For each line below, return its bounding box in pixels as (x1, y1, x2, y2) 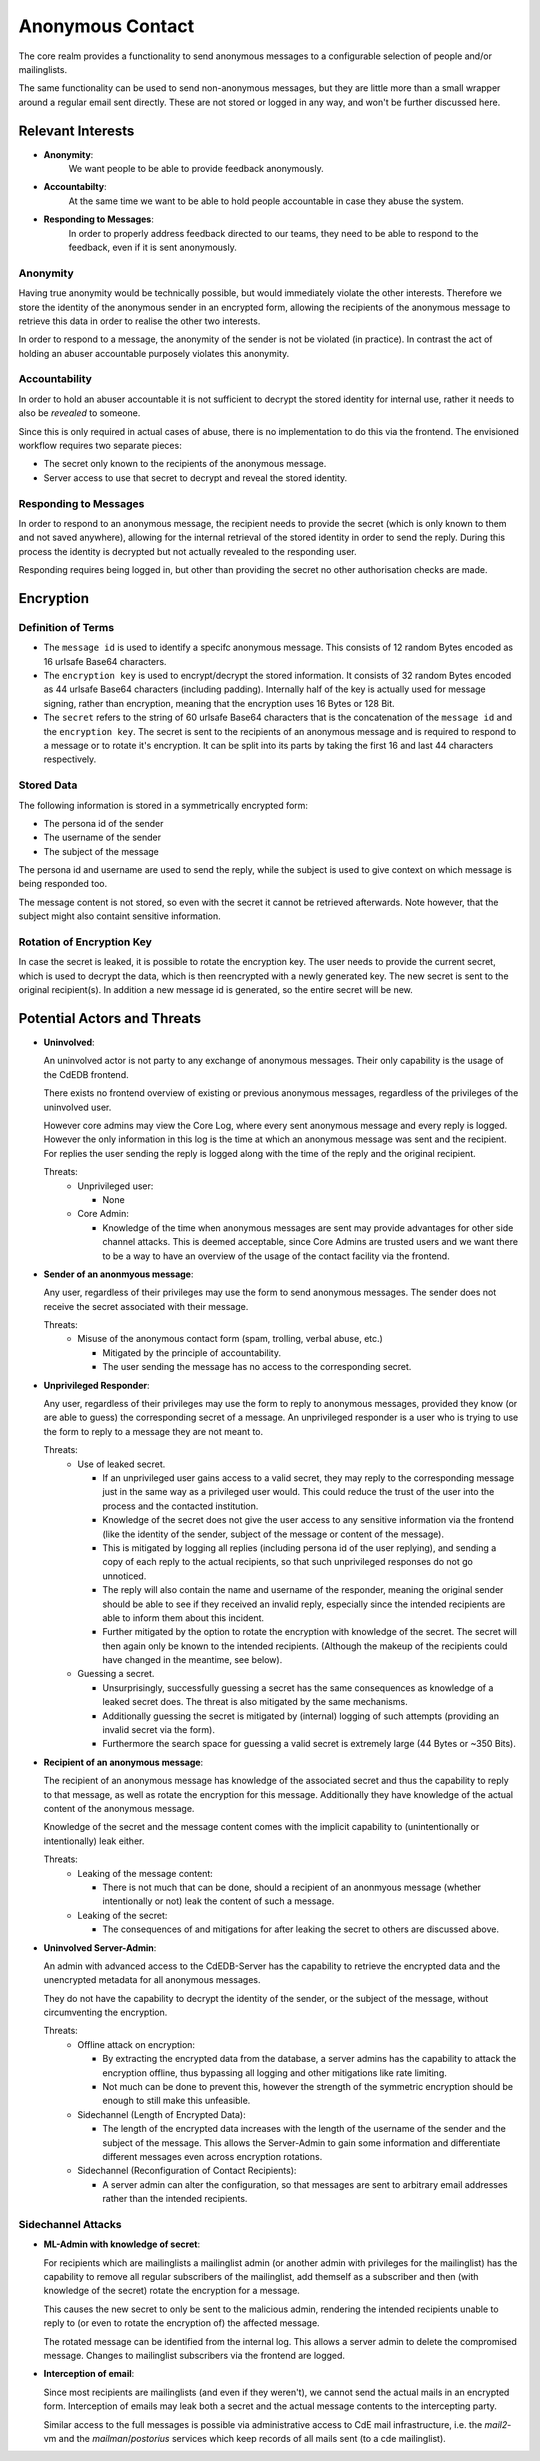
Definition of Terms (18, 620, 115, 634)
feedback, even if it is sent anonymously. (68, 241, 237, 253)
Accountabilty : (43, 181, 107, 193)
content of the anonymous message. (43, 1802, 195, 1814)
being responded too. (18, 878, 108, 890)
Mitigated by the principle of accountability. (102, 1346, 282, 1359)
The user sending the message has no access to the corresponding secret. (102, 1361, 412, 1373)
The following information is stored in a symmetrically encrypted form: (18, 799, 309, 811)
